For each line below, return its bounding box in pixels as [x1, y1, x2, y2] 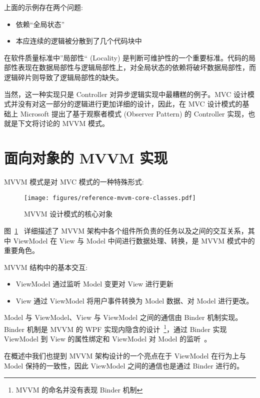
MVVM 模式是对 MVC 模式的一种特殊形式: [4, 176, 144, 187]
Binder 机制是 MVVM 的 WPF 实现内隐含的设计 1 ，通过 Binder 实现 [4, 322, 227, 334]
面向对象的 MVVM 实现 [4, 147, 168, 168]
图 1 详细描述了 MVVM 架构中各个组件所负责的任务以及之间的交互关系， [4, 225, 248, 235]
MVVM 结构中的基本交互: [4, 261, 88, 272]
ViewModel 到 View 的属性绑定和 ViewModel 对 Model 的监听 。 [4, 333, 211, 344]
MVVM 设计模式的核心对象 [24, 208, 113, 219]
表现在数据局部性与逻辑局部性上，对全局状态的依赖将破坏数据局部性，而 [17, 62, 256, 72]
